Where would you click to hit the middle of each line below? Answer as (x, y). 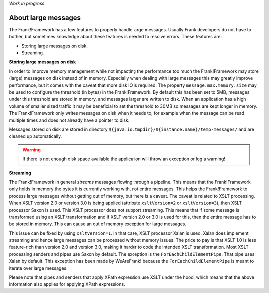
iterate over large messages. (38, 268)
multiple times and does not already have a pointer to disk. (69, 120)
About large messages (45, 18)
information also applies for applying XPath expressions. (67, 284)
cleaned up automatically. (36, 136)
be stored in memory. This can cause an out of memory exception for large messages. (98, 224)
